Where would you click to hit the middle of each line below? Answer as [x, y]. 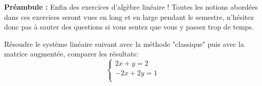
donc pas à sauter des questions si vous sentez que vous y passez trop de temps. [129, 27]
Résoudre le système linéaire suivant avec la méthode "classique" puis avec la [124, 44]
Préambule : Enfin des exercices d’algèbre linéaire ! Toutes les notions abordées [131, 7]
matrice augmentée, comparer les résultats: [71, 54]
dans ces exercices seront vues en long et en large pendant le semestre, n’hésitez [129, 17]
